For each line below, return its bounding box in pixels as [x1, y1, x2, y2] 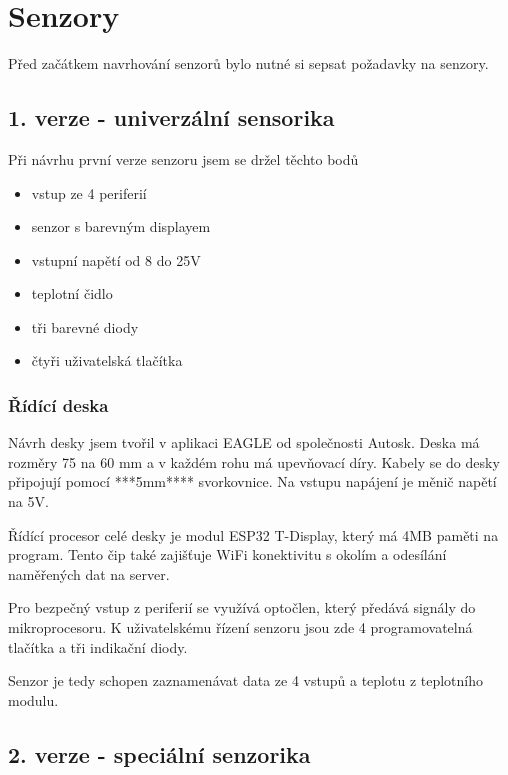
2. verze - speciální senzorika [8, 738, 311, 769]
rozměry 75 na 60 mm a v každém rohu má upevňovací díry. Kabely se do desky [8, 451, 500, 472]
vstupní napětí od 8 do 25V [31, 249, 201, 270]
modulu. [8, 689, 59, 710]
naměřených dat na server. [8, 563, 170, 584]
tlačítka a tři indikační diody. [8, 636, 188, 657]
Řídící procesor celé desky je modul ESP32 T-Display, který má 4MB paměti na [8, 524, 499, 545]
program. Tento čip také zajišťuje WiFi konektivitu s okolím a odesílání [8, 544, 447, 565]
